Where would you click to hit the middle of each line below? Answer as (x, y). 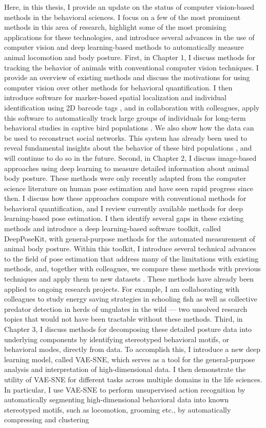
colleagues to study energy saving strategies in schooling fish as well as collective (131, 299)
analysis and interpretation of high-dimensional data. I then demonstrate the (125, 369)
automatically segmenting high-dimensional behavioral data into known (117, 399)
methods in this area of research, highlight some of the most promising (115, 27)
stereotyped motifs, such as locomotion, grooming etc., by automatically (118, 409)
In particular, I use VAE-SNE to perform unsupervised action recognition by (125, 389)
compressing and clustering (47, 420)
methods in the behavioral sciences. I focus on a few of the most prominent (122, 17)
